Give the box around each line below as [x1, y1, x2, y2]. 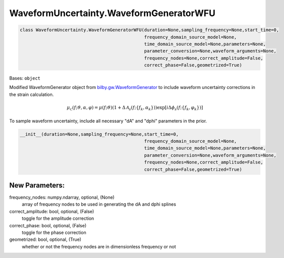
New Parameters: [9, 181, 65, 190]
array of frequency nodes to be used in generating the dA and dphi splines [22, 201, 177, 207]
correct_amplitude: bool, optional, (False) [9, 208, 94, 214]
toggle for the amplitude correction [22, 215, 94, 221]
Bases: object [9, 75, 41, 81]
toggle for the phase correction [22, 229, 86, 235]
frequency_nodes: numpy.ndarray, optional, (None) [9, 194, 115, 201]
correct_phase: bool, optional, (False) [9, 222, 87, 228]
